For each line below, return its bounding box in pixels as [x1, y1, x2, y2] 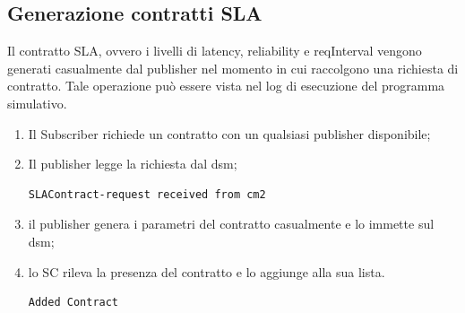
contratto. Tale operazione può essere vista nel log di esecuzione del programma [7, 76, 445, 95]
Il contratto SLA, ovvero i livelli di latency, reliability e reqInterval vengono [7, 41, 422, 60]
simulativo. [7, 93, 67, 112]
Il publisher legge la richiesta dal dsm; [28, 154, 237, 173]
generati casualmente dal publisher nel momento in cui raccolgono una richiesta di [7, 58, 459, 77]
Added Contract [28, 296, 119, 309]
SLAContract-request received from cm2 [28, 187, 266, 201]
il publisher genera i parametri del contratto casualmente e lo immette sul [28, 214, 435, 233]
